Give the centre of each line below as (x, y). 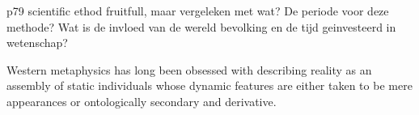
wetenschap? (37, 43)
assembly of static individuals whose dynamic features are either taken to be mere (209, 85)
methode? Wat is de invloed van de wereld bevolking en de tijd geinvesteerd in (201, 26)
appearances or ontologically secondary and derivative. (142, 101)
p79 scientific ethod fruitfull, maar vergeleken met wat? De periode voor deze (198, 11)
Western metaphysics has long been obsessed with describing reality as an (189, 69)
